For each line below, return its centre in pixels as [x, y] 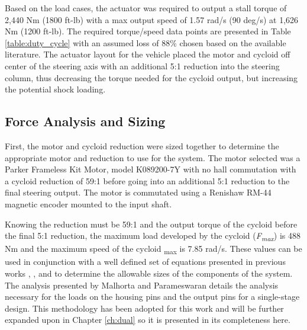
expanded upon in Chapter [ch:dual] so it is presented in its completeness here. [148, 320]
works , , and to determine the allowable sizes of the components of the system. [149, 273]
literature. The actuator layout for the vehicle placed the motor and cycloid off [148, 54]
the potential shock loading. [55, 89]
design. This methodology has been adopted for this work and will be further [144, 308]
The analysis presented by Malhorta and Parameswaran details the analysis [142, 285]
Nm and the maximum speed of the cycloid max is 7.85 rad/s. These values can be [153, 249]
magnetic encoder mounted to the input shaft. [88, 204]
